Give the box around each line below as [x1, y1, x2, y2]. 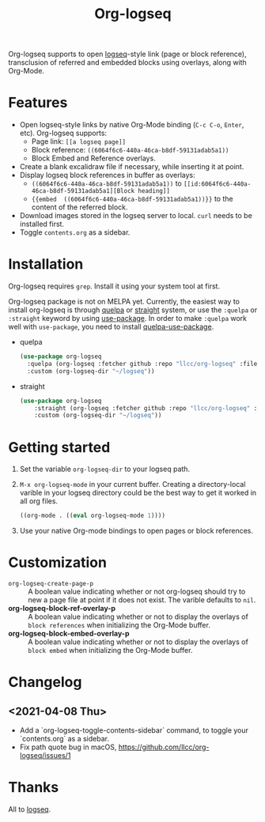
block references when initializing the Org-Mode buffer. [28, 620, 211, 630]
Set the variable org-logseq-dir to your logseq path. [19, 464, 191, 474]
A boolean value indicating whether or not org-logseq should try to [28, 586, 246, 597]
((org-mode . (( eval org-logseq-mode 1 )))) [19, 511, 166, 520]
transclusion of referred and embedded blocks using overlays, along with [8, 58, 247, 67]
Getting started [8, 438, 111, 456]
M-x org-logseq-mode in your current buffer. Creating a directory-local [19, 480, 246, 489]
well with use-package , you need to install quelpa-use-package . [8, 322, 214, 332]
